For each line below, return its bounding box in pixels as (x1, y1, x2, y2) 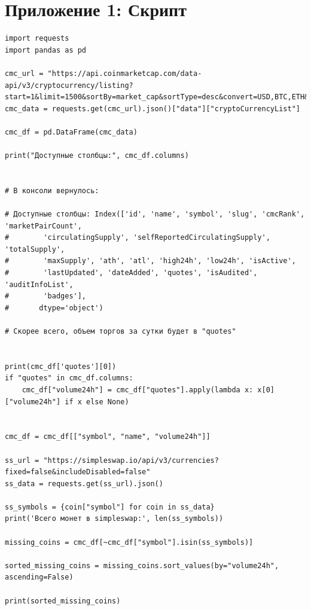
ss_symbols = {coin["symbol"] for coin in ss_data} (5, 502, 215, 511)
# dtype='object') (5, 303, 103, 312)
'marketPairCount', (5, 221, 82, 230)
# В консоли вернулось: (5, 186, 99, 195)
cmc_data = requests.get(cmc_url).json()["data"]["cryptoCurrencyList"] (5, 104, 300, 113)
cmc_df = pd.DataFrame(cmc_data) (5, 127, 138, 136)
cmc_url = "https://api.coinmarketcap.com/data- (5, 69, 202, 78)
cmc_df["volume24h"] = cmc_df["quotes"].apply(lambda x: (22, 385, 254, 394)
